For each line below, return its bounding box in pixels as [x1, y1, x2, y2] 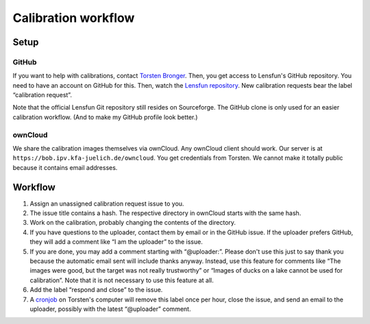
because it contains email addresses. [12, 163, 118, 171]
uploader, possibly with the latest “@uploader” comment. [29, 305, 191, 313]
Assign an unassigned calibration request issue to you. [29, 199, 184, 208]
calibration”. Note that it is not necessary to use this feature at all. [29, 276, 214, 284]
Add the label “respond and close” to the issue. [29, 286, 163, 294]
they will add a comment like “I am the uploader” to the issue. [29, 238, 203, 246]
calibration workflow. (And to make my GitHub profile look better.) [12, 113, 198, 121]
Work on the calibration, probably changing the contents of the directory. [29, 219, 236, 227]
